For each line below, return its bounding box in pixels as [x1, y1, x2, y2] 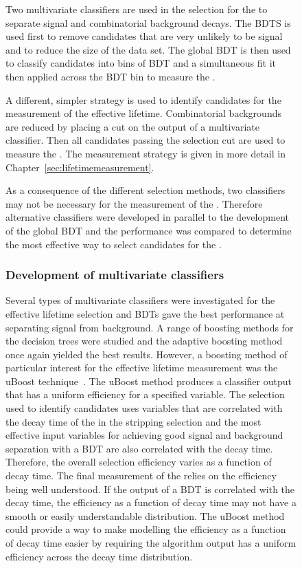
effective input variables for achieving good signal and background [5, 428, 283, 442]
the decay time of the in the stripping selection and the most [5, 414, 262, 428]
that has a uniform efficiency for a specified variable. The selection [5, 387, 285, 402]
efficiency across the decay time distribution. [5, 549, 193, 563]
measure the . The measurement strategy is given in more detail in [5, 146, 286, 160]
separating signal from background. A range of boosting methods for [5, 320, 294, 334]
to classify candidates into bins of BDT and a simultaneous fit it [5, 56, 277, 70]
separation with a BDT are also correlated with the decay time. [5, 441, 273, 455]
